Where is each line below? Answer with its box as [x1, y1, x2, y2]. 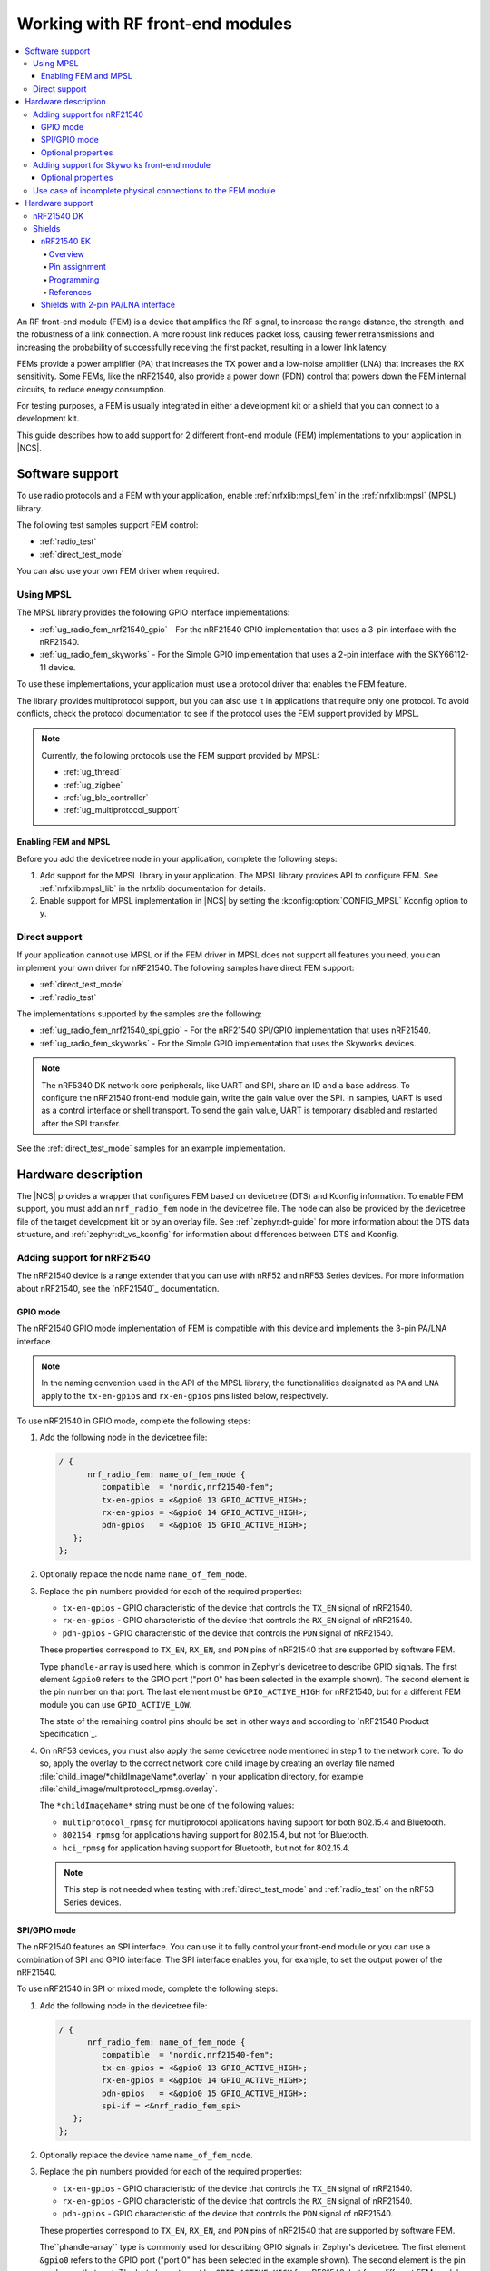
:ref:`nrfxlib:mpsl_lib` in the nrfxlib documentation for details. [39, 882, 267, 894]
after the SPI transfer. [41, 1117, 122, 1128]
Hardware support [24, 198, 93, 209]
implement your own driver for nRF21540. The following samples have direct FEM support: [16, 962, 355, 973]
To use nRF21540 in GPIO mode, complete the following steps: [16, 1415, 250, 1426]
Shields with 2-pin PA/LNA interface [41, 300, 176, 311]
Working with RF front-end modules [16, 14, 292, 34]
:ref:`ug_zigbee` [64, 779, 123, 790]
